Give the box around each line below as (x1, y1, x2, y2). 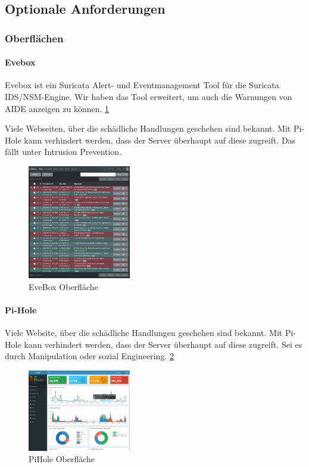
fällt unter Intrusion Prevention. (5, 145, 122, 158)
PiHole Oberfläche (29, 453, 95, 465)
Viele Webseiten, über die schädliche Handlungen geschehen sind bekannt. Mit (5, 122, 291, 135)
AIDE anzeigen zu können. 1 (5, 102, 109, 114)
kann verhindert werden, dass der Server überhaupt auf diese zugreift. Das (24, 133, 296, 146)
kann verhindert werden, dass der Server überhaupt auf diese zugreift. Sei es (24, 338, 302, 350)
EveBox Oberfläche (29, 280, 98, 292)
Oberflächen (5, 30, 64, 45)
